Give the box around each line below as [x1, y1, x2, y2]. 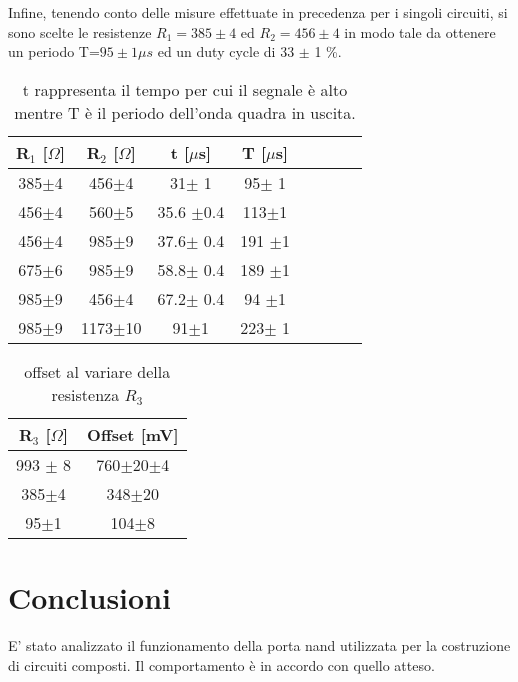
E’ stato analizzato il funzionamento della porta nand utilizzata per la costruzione [8, 634, 511, 655]
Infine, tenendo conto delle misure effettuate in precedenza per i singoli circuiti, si [8, 2, 508, 22]
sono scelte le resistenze [8, 21, 152, 42]
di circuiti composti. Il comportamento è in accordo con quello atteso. [8, 654, 435, 675]
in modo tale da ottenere [344, 21, 496, 42]
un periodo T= [8, 41, 100, 62]
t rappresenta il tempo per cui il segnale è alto [22, 77, 348, 101]
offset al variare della [24, 359, 171, 383]
